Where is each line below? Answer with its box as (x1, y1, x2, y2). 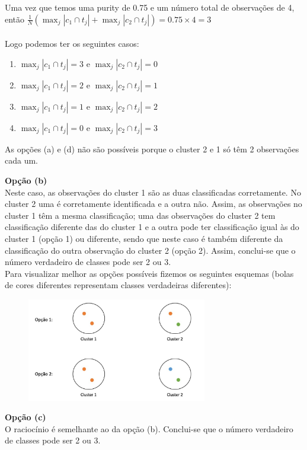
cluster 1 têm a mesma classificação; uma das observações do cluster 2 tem (5, 209, 276, 221)
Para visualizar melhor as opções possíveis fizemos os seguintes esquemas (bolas (5, 267, 294, 279)
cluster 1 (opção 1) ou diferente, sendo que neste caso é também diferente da (5, 232, 283, 244)
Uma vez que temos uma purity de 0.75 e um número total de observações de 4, (5, 1, 295, 13)
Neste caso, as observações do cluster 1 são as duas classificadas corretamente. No (5, 186, 301, 198)
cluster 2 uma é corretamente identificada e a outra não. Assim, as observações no (5, 197, 302, 210)
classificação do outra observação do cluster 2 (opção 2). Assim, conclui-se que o (5, 244, 296, 256)
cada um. (5, 154, 38, 167)
